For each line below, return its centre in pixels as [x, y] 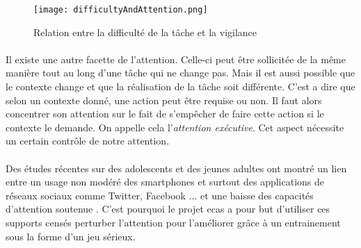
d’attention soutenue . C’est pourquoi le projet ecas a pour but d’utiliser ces [168, 209]
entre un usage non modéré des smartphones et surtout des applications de [165, 182]
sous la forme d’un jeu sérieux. [71, 236]
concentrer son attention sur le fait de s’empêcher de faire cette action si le [165, 114]
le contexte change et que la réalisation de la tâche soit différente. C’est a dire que [180, 86]
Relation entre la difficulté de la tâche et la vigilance [145, 32]
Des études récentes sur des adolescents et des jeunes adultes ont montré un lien [176, 168]
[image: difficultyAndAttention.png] [121, 10]
